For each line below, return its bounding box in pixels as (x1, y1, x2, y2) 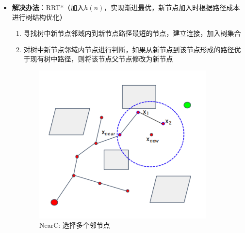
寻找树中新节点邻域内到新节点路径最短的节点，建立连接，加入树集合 (23, 28, 241, 38)
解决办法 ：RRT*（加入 (12, 2, 84, 12)
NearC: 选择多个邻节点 (39, 220, 110, 230)
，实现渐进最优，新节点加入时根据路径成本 (104, 2, 240, 12)
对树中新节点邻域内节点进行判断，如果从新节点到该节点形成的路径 (23, 44, 234, 54)
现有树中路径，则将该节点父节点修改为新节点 (30, 54, 173, 64)
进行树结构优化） (12, 12, 66, 22)
